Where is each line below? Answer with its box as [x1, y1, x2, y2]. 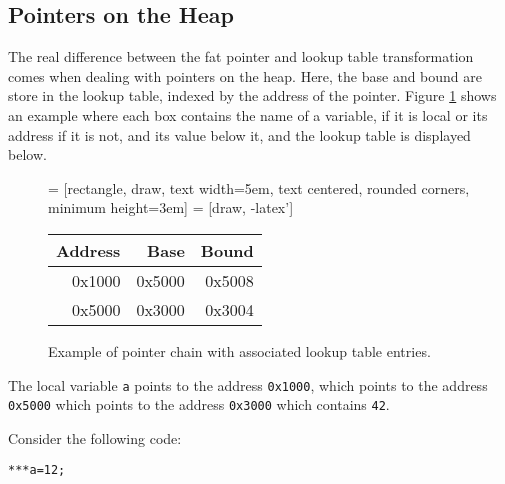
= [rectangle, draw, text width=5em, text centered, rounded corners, [48, 177, 470, 198]
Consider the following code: [8, 427, 182, 448]
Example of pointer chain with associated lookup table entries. [48, 340, 431, 361]
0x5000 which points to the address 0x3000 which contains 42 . [8, 394, 390, 415]
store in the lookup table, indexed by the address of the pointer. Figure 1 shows [8, 85, 497, 106]
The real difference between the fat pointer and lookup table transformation [8, 46, 474, 67]
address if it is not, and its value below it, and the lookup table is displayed [8, 124, 471, 145]
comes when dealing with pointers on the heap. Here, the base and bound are [8, 65, 483, 86]
